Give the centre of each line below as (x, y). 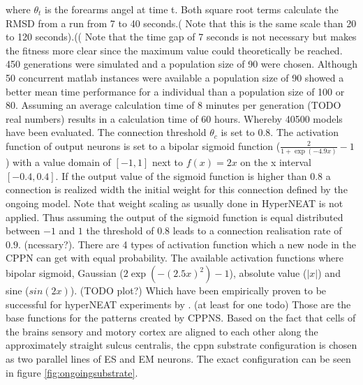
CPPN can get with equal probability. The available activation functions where (175, 258)
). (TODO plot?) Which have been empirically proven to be (198, 290)
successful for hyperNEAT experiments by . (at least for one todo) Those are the (178, 304)
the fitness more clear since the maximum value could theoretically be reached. (174, 50)
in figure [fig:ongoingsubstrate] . (72, 372)
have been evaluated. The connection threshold (106, 132)
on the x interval (276, 162)
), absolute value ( (268, 273)
